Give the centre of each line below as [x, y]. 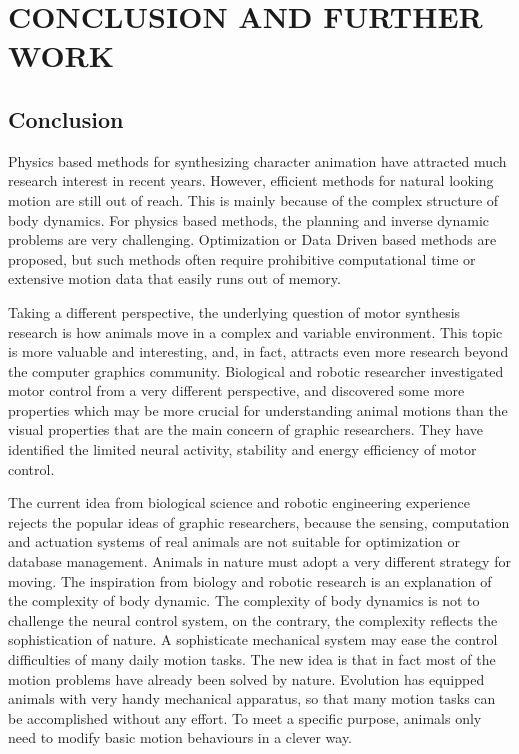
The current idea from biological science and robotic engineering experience [239, 502]
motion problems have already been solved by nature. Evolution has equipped [246, 678]
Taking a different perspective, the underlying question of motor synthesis [234, 311]
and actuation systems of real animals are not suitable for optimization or [234, 541]
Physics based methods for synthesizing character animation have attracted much [257, 160]
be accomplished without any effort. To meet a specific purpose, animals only [245, 717]
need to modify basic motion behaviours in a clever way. [180, 737]
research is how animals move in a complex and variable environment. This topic [255, 331]
